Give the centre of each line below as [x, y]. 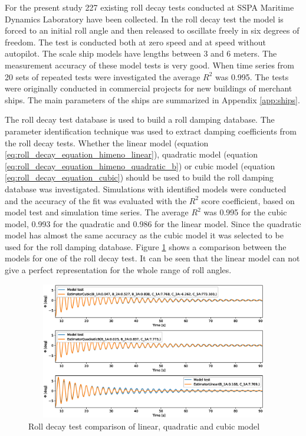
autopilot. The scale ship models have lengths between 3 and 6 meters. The [141, 53]
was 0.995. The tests [252, 76]
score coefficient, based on [248, 200]
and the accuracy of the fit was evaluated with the [96, 200]
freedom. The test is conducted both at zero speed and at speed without [135, 42]
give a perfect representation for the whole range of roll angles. [118, 270]
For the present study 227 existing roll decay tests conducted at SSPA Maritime [149, 7]
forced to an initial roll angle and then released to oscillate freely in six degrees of [152, 30]
